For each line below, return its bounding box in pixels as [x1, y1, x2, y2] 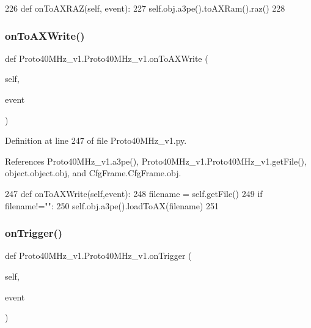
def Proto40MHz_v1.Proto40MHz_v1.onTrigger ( [5, 249, 192, 262]
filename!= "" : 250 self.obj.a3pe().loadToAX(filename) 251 [5, 199, 219, 212]
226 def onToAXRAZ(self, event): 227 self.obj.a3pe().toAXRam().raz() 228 [5, 2, 285, 14]
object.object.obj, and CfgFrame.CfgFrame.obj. [5, 166, 181, 179]
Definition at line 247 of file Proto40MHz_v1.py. [5, 134, 187, 147]
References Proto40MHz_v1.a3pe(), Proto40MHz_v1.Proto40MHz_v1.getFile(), [5, 154, 307, 167]
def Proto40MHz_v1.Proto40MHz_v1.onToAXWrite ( [5, 51, 208, 64]
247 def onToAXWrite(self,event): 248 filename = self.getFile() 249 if [5, 187, 263, 199]
